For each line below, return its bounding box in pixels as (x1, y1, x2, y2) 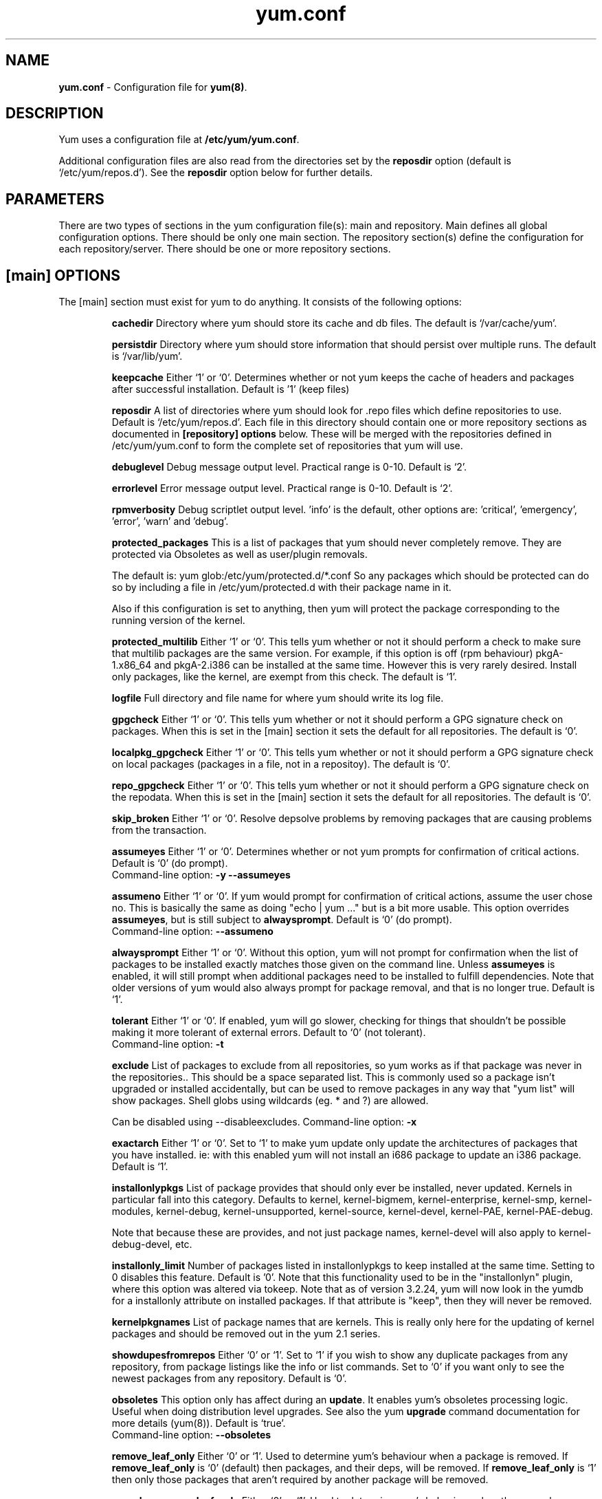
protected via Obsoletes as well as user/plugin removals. (111, 548, 368, 561)
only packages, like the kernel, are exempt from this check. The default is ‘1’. (111, 671, 457, 683)
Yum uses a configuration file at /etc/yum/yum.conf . (58, 133, 300, 146)
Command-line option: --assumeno (111, 925, 274, 938)
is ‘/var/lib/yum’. (111, 350, 183, 363)
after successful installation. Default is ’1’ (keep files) (111, 383, 350, 396)
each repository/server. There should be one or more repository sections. (58, 243, 391, 255)
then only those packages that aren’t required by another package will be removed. (111, 1474, 489, 1486)
